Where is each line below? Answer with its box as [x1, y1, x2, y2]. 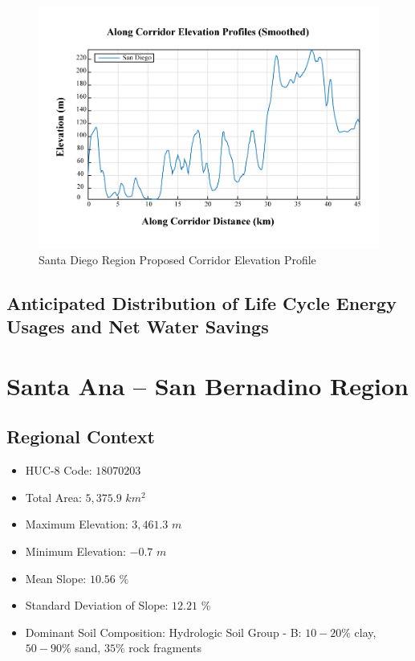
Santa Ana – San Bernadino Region [6, 369, 409, 402]
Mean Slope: [25, 569, 87, 586]
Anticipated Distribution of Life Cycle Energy [6, 290, 397, 315]
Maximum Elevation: [25, 516, 128, 532]
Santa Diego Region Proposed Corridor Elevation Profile [39, 251, 316, 267]
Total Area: [25, 488, 82, 505]
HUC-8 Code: [25, 462, 92, 479]
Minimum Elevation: [25, 542, 126, 559]
